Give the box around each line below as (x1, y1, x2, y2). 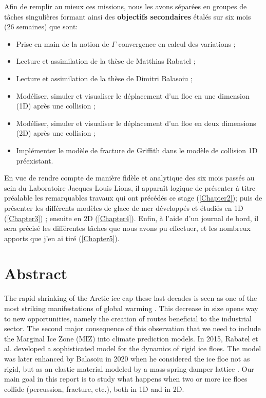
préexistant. (16, 155, 53, 166)
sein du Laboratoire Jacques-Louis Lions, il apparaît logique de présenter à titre (4, 182, 256, 193)
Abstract (4, 263, 68, 284)
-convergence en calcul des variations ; (116, 38, 236, 49)
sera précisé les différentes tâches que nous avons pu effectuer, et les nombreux (4, 223, 251, 233)
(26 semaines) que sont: (4, 21, 78, 32)
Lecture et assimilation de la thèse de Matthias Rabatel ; (16, 56, 196, 66)
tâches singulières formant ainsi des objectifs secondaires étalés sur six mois (4, 11, 251, 22)
